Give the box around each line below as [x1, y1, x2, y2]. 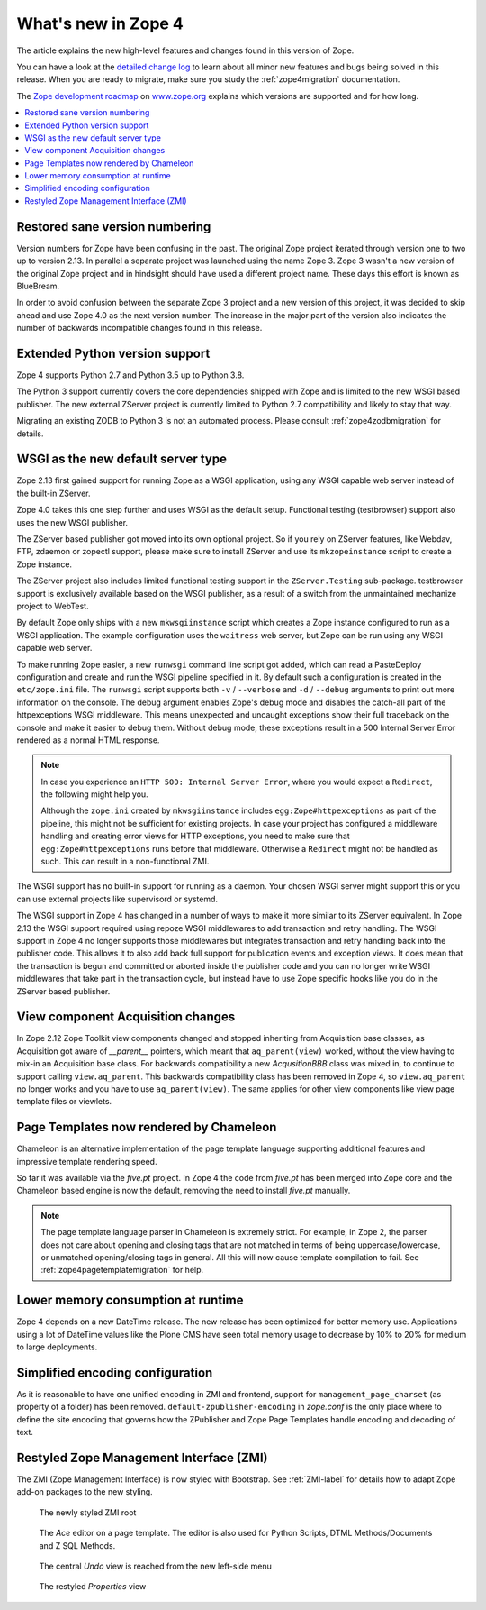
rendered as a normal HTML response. [16, 735, 160, 746]
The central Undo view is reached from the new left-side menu [39, 1560, 272, 1572]
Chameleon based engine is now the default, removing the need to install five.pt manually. [16, 1185, 351, 1196]
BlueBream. [16, 280, 60, 291]
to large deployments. [16, 1341, 98, 1352]
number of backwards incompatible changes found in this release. [16, 323, 263, 334]
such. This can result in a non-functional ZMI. [40, 856, 210, 867]
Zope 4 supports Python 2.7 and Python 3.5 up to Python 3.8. [16, 370, 245, 380]
